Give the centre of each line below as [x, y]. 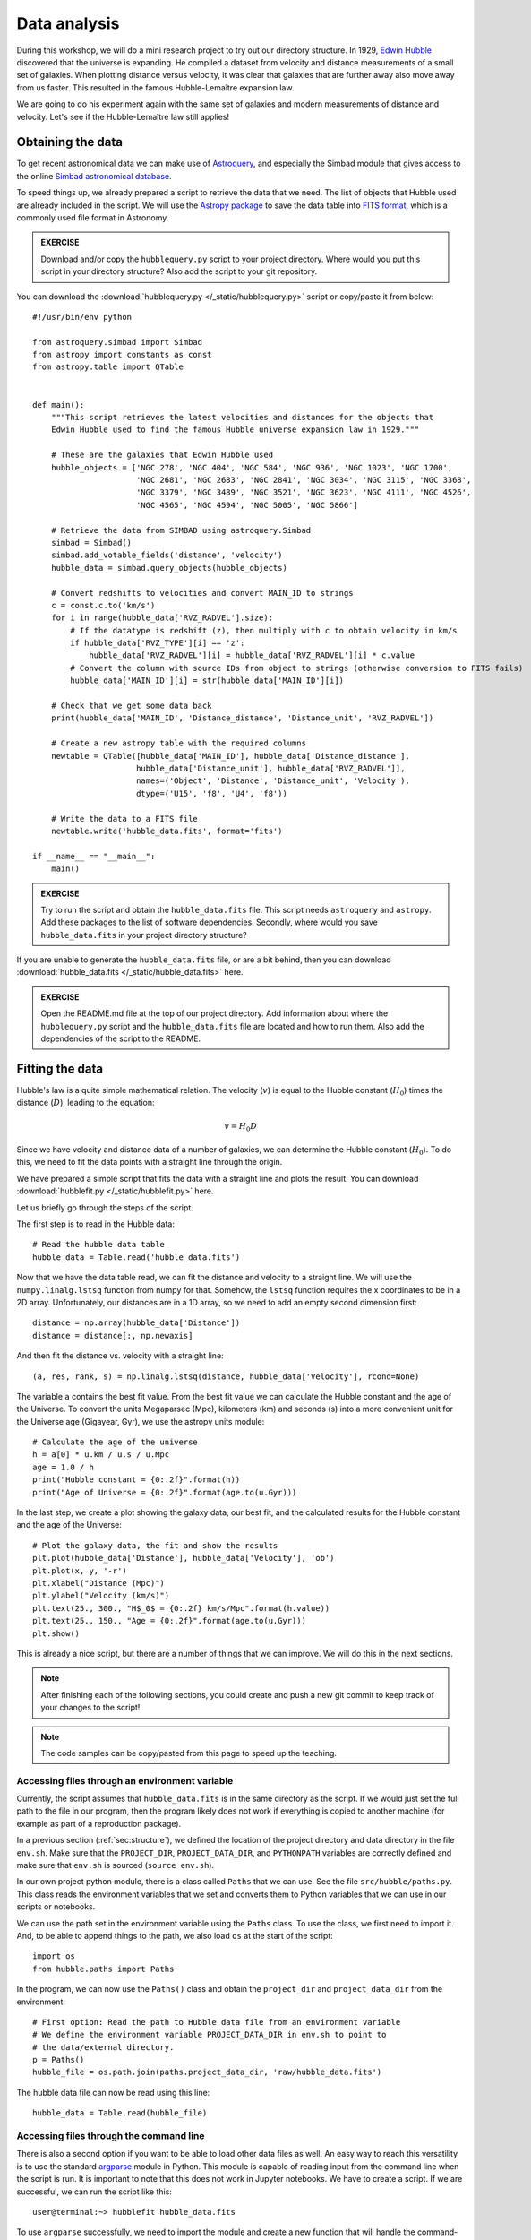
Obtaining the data [69, 142]
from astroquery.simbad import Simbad [118, 342]
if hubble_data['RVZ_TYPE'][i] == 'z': [158, 643]
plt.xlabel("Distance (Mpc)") [99, 1583]
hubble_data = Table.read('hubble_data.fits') [137, 1257]
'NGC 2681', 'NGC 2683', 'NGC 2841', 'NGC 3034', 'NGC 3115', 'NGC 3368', [304, 480]
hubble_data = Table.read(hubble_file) [120, 2113]
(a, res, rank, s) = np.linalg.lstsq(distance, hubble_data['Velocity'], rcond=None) [226, 1376]
